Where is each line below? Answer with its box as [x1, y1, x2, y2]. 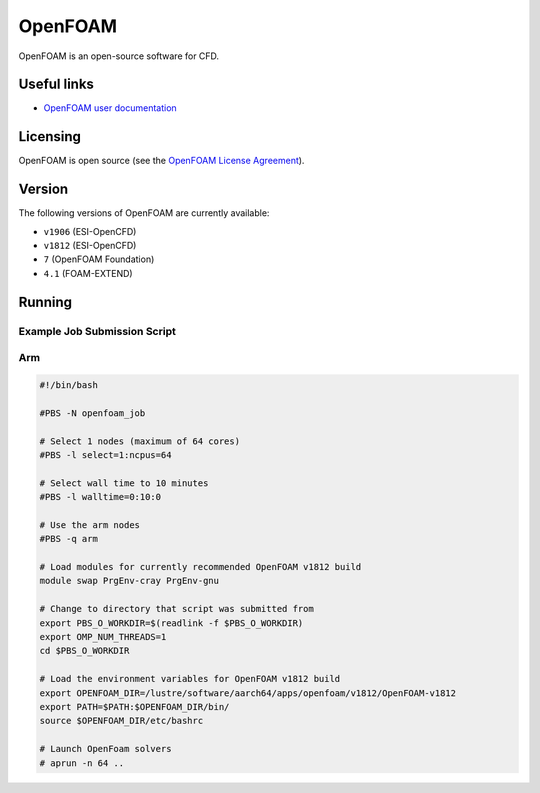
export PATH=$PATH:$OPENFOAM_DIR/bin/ [39, 701, 230, 712]
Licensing [18, 128, 82, 145]
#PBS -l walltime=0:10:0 [39, 491, 162, 503]
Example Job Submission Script [18, 324, 177, 338]
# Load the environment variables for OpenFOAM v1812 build [39, 673, 341, 685]
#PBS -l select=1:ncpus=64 [39, 449, 172, 460]
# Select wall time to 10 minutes [39, 477, 209, 489]
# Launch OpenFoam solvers [39, 743, 172, 755]
